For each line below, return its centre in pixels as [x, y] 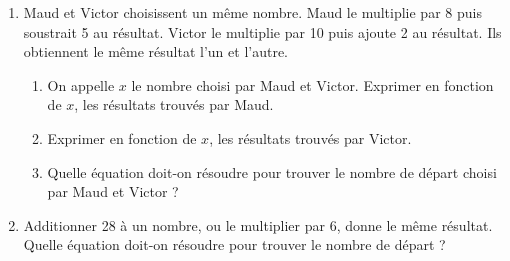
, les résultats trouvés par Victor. [310, 137]
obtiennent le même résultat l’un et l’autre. [156, 51]
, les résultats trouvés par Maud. [174, 104]
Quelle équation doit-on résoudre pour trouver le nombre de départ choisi [272, 171]
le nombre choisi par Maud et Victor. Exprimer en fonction [312, 84]
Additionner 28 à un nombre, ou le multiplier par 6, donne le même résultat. [258, 224]
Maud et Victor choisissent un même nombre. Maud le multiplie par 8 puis [252, 12]
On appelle [81, 84]
